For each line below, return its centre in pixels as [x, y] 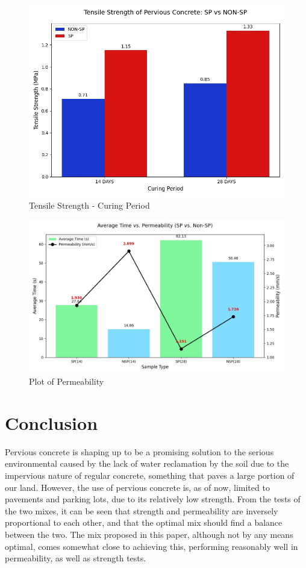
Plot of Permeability [67, 381]
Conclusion [52, 422]
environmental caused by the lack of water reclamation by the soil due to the [147, 463]
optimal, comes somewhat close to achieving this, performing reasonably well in [151, 546]
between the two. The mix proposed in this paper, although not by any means [149, 535]
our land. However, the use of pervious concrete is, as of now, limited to [137, 487]
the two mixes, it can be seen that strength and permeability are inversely [142, 510]
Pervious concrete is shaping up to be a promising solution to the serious [139, 451]
